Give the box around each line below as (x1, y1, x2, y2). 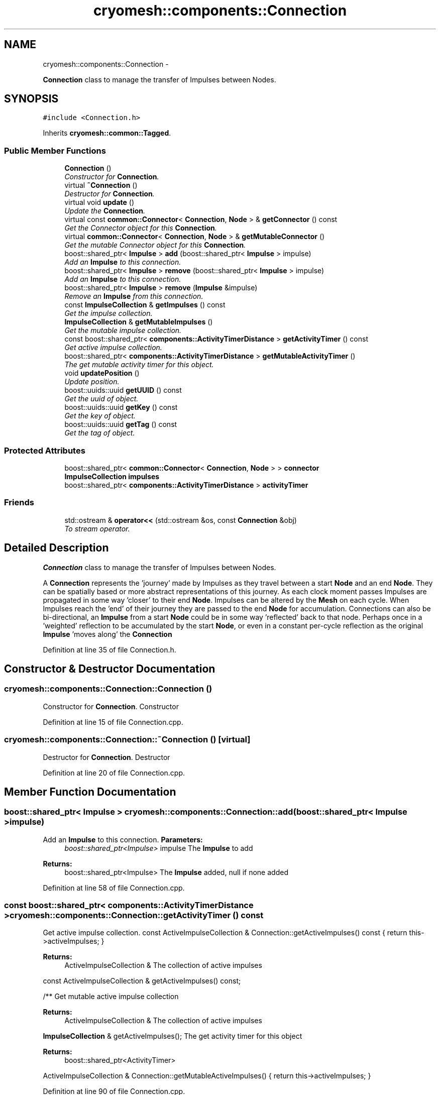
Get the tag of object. (64, 428, 135, 437)
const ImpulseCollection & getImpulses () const (64, 300, 226, 309)
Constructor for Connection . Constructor (43, 702, 179, 711)
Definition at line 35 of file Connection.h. (43, 645, 176, 654)
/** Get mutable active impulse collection (43, 992, 179, 1001)
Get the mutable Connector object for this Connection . (64, 241, 246, 250)
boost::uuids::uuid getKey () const (64, 403, 178, 412)
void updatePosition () (64, 369, 140, 378)
